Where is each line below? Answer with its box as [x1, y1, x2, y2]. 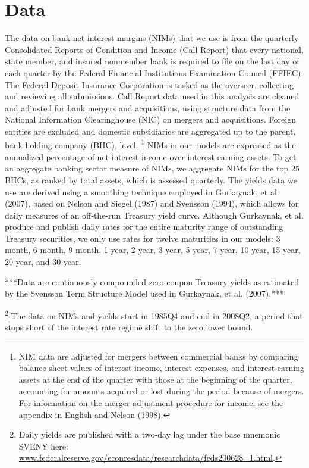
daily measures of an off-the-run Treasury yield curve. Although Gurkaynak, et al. [5, 208, 304, 221]
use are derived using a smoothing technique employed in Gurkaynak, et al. [5, 185, 279, 198]
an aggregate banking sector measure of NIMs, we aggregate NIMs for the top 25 [5, 162, 299, 174]
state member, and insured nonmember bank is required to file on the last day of [5, 55, 299, 67]
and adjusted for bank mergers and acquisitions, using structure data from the [5, 101, 291, 114]
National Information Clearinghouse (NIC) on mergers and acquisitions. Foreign [5, 113, 296, 126]
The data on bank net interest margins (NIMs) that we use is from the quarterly [5, 32, 299, 44]
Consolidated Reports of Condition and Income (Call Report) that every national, [5, 43, 304, 55]
